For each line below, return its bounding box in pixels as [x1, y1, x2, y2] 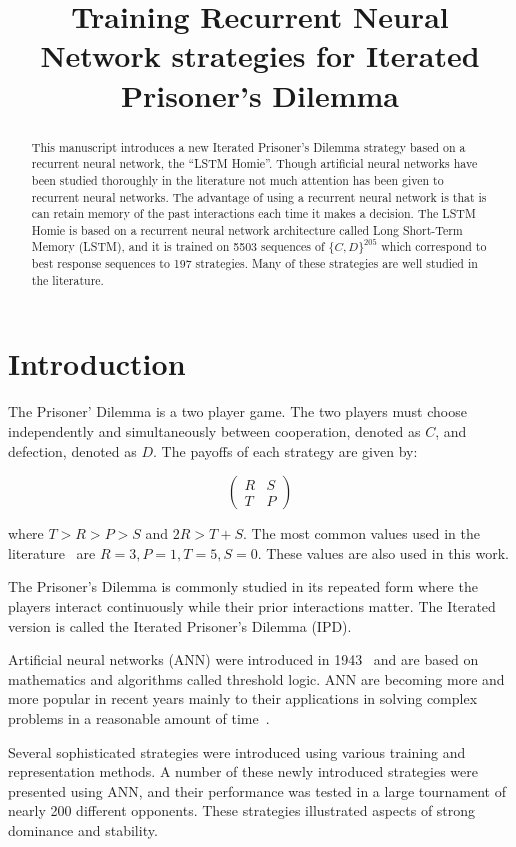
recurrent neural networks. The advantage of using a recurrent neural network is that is [31, 188, 487, 205]
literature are [8, 542, 96, 563]
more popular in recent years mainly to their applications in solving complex [8, 688, 478, 709]
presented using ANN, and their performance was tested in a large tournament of [8, 780, 506, 801]
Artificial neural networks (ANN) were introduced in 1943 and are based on [8, 649, 479, 670]
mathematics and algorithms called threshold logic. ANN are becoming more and [8, 668, 505, 689]
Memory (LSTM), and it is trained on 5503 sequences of [31, 238, 325, 255]
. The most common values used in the [242, 523, 481, 544]
